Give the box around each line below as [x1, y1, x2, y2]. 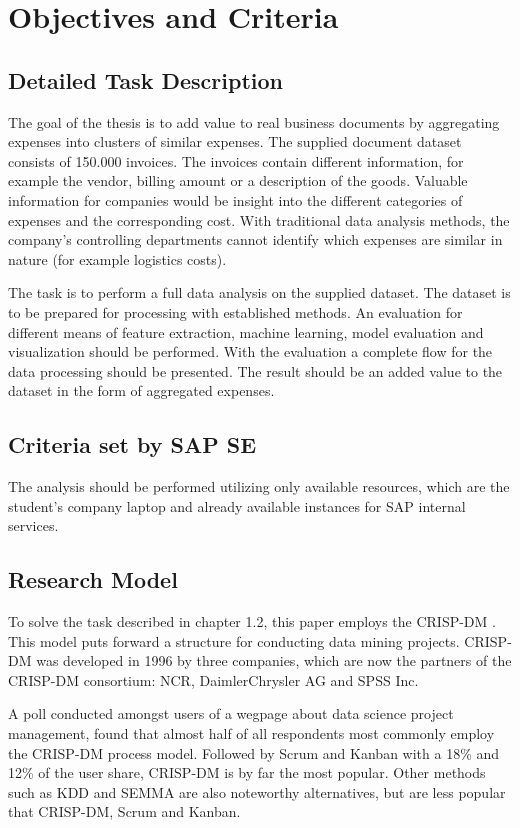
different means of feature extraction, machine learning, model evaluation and [8, 321, 484, 342]
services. [8, 515, 59, 536]
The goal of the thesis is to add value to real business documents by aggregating [8, 111, 500, 132]
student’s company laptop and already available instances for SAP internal [8, 495, 466, 516]
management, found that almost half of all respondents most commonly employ [8, 723, 495, 744]
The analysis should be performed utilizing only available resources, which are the [8, 476, 510, 497]
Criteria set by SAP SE [8, 429, 257, 460]
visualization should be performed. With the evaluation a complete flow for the [8, 341, 493, 362]
